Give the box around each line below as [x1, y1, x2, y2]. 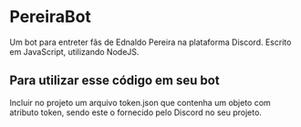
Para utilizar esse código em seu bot [9, 73, 221, 89]
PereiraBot [9, 6, 91, 27]
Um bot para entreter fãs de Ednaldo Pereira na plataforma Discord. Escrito [9, 37, 292, 48]
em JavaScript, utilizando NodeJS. [9, 46, 140, 57]
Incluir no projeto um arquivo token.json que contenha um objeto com [9, 97, 271, 108]
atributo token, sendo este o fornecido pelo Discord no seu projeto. [9, 107, 263, 118]
